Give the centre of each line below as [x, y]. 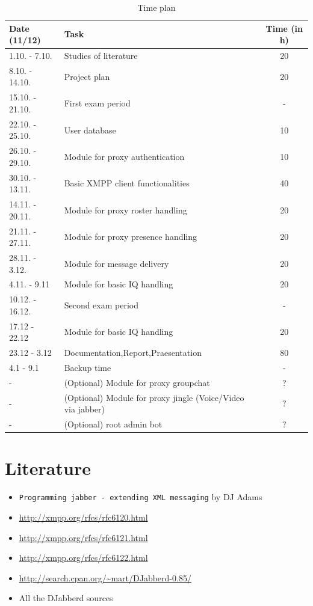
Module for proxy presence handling [131, 237]
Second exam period [101, 305]
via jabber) [85, 409]
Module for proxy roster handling [126, 210]
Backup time [88, 367]
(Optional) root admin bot [113, 424]
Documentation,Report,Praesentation [133, 353]
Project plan [87, 76]
